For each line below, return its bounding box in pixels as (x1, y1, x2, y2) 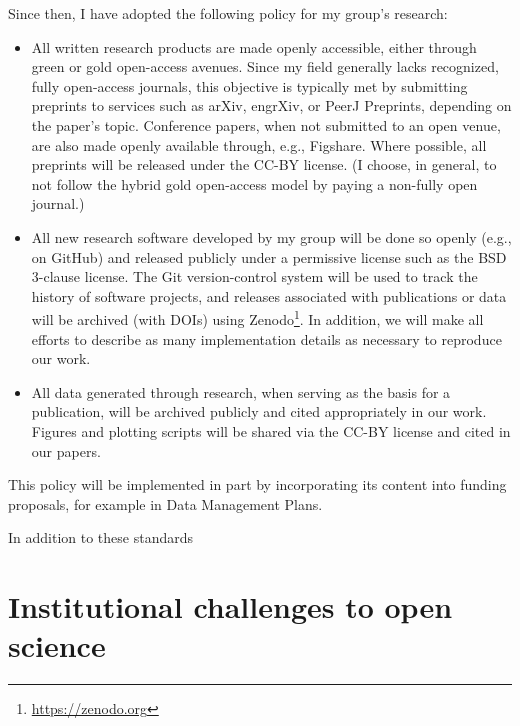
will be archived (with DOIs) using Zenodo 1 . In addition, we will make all (31, 306, 484, 329)
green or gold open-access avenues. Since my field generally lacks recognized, (31, 56, 499, 77)
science (8, 625, 106, 666)
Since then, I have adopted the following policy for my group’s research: (8, 3, 448, 23)
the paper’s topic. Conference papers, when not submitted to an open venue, (31, 114, 501, 135)
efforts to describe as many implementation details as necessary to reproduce (31, 328, 502, 349)
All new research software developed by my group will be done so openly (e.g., (31, 226, 512, 247)
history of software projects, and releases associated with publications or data (31, 285, 507, 306)
